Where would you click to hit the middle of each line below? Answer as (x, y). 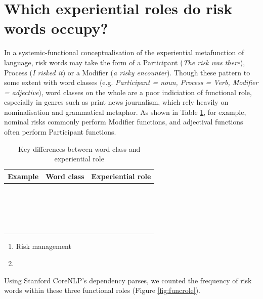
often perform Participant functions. (60, 132)
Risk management (43, 246)
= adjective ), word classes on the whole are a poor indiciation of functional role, (128, 92)
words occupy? (56, 28)
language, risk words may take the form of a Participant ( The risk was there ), (125, 62)
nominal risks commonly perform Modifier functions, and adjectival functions (124, 122)
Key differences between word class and (79, 148)
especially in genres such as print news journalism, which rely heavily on (116, 102)
